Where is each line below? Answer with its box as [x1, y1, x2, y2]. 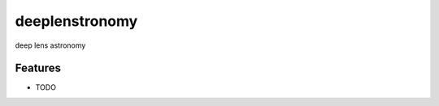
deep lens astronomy [15, 40, 86, 50]
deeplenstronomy [15, 12, 138, 30]
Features [15, 61, 61, 75]
